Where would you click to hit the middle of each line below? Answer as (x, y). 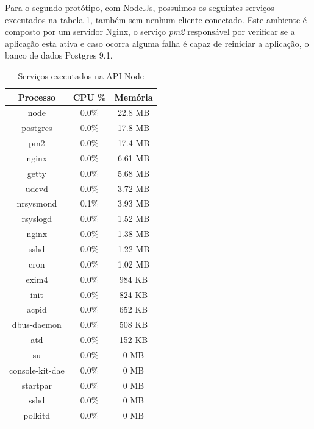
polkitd (37, 415)
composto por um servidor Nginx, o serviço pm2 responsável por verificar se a (150, 31)
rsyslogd (37, 218)
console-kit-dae (37, 370)
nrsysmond (37, 203)
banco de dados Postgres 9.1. (59, 55)
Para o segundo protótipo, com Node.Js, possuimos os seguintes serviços (140, 7)
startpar (37, 385)
